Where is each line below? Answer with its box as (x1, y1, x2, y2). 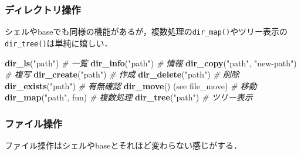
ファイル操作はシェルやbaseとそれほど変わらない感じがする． (5, 139, 242, 151)
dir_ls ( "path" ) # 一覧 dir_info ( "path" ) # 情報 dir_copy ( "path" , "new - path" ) (5, 56, 297, 69)
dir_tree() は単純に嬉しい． (5, 36, 113, 49)
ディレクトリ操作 (5, 2, 81, 16)
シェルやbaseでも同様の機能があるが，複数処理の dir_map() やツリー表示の (5, 25, 288, 38)
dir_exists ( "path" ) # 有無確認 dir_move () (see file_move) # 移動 (5, 79, 257, 92)
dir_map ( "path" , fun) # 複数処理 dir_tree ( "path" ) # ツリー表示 (5, 91, 253, 103)
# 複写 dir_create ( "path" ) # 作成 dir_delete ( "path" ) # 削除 (5, 68, 239, 80)
